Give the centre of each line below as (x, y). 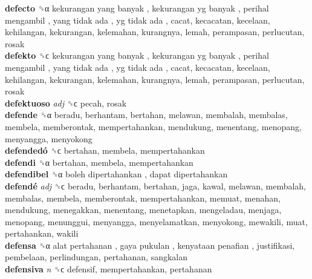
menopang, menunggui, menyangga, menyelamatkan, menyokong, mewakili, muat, (156, 221)
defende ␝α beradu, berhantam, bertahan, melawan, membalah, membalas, (146, 115)
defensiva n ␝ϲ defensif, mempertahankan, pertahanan (109, 269)
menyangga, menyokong (49, 138)
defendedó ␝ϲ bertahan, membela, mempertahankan (105, 150)
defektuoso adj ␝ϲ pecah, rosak (66, 103)
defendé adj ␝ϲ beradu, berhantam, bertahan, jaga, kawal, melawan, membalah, (156, 185)
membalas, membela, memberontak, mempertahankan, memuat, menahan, (143, 198)
